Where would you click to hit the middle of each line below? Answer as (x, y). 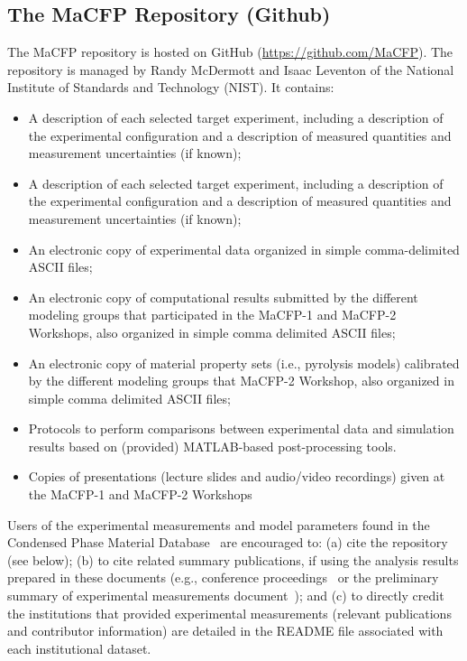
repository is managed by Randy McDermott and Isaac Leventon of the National (231, 69)
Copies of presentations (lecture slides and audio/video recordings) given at (237, 476)
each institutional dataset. (79, 648)
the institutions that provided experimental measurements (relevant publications (229, 613)
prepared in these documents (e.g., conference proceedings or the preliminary (223, 577)
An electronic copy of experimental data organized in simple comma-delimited (244, 249)
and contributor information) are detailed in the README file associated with (225, 631)
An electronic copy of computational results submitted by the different (223, 297)
